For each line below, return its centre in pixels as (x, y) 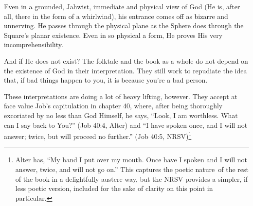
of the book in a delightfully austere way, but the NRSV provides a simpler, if (132, 179)
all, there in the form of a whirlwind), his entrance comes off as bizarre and (116, 16)
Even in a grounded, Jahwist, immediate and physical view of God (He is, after (122, 6)
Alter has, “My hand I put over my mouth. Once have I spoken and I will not (131, 160)
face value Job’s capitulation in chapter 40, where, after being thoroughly (113, 106)
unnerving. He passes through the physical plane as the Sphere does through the (124, 26)
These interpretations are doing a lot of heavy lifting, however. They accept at (121, 96)
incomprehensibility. (34, 44)
